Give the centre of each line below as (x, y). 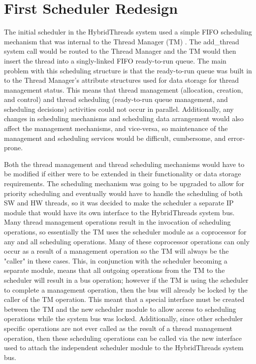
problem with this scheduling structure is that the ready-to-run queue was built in (128, 70)
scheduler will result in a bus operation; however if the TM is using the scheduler (126, 280)
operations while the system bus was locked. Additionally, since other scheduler (124, 318)
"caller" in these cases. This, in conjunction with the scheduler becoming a (116, 260)
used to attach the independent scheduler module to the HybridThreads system (124, 347)
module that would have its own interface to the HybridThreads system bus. (119, 212)
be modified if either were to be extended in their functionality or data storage (123, 174)
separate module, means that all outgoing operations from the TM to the (114, 270)
